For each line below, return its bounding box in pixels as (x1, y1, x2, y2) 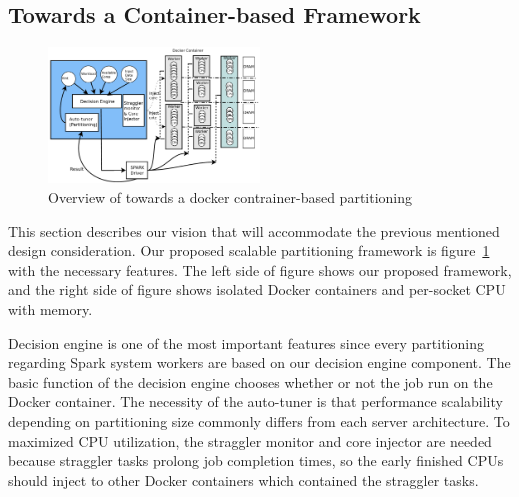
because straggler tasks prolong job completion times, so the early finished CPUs (8, 450, 504, 471)
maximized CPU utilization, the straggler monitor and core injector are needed (8, 430, 492, 451)
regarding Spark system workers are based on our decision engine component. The (8, 352, 511, 373)
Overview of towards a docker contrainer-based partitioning (48, 187, 413, 208)
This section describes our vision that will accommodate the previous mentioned (8, 220, 500, 241)
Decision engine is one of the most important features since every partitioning (8, 332, 484, 353)
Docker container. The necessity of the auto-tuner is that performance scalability (8, 391, 503, 412)
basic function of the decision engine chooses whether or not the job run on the (8, 371, 493, 392)
